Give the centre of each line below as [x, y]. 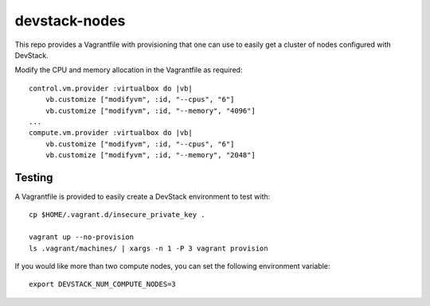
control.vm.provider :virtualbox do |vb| [111, 88]
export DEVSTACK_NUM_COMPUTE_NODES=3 [103, 285]
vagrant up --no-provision [82, 237]
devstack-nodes [70, 21]
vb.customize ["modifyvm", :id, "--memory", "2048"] [150, 155]
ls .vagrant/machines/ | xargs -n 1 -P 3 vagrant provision [149, 248]
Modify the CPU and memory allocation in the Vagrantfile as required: [129, 70]
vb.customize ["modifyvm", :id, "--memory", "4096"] [150, 110]
